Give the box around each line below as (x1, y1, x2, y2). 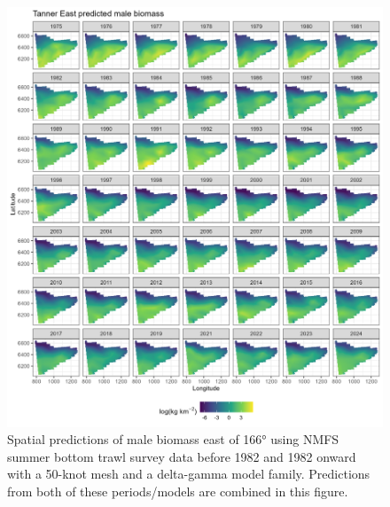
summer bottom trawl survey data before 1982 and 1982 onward (7, 447, 356, 465)
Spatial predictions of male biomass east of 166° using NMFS (7, 430, 339, 448)
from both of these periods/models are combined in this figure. (7, 481, 348, 500)
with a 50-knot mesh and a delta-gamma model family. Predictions (7, 464, 370, 483)
